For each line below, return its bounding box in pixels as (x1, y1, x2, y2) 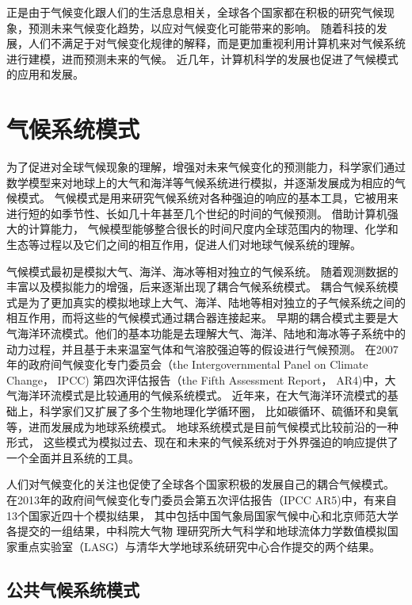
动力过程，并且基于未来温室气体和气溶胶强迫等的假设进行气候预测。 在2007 (6, 340, 399, 357)
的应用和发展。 (6, 66, 84, 82)
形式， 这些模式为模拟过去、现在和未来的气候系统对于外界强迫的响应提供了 (6, 434, 399, 450)
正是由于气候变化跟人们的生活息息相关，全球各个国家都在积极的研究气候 (6, 4, 383, 20)
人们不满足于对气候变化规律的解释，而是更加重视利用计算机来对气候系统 (28, 35, 406, 52)
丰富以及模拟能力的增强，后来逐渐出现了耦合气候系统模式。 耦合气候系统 (6, 278, 387, 295)
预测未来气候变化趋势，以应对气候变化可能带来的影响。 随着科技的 (28, 19, 376, 36)
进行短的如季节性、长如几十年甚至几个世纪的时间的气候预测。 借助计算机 (6, 205, 387, 221)
